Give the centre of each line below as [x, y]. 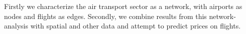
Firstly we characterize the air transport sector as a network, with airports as [123, 6]
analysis [16, 26]
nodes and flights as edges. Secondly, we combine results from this [105, 16]
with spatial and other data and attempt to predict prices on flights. [136, 26]
